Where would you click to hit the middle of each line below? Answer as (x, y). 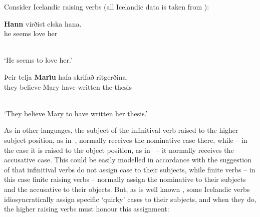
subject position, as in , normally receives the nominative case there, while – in (126, 140)
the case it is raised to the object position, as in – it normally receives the (119, 150)
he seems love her (31, 33)
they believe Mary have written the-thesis (68, 86)
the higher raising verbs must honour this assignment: (87, 209)
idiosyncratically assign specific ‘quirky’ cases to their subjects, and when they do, (130, 199)
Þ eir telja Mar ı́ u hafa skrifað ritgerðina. (66, 76)
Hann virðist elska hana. (43, 23)
